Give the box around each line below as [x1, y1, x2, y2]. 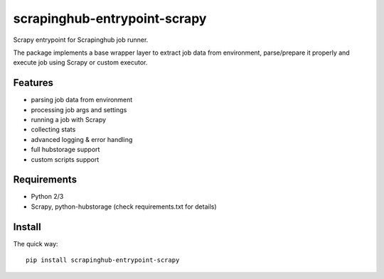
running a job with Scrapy [31, 116, 107, 124]
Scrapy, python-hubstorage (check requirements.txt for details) [31, 202, 217, 211]
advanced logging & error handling [31, 135, 133, 143]
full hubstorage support [31, 146, 100, 154]
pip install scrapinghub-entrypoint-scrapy [26, 256, 180, 264]
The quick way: [13, 239, 58, 248]
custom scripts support [31, 155, 100, 163]
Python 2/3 [31, 192, 64, 201]
